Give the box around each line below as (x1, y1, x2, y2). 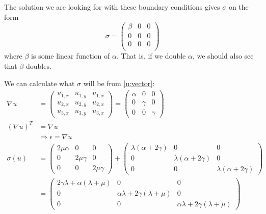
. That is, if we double (116, 50, 186, 61)
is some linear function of (31, 50, 110, 61)
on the (228, 2, 249, 12)
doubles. (25, 60, 51, 71)
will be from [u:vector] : (83, 77, 155, 88)
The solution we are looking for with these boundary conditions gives (4, 2, 220, 12)
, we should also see (192, 50, 254, 61)
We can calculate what (4, 77, 75, 88)
